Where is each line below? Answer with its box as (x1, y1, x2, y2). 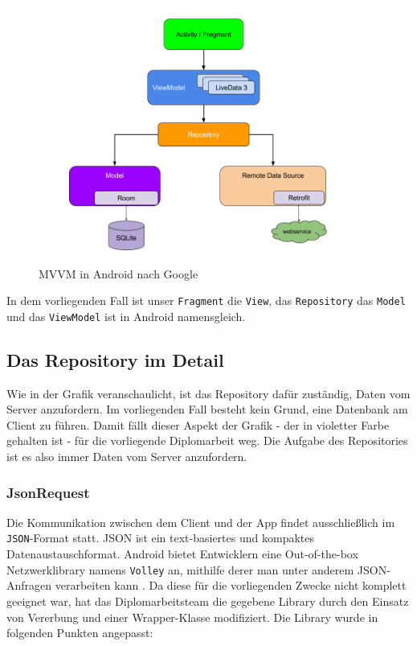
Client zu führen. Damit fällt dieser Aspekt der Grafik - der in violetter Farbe (6, 416, 390, 433)
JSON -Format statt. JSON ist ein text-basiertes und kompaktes (6, 529, 314, 546)
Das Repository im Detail (6, 347, 224, 372)
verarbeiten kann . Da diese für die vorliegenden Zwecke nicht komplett (55, 577, 407, 594)
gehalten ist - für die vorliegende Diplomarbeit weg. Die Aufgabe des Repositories (6, 432, 408, 449)
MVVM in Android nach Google (39, 265, 198, 282)
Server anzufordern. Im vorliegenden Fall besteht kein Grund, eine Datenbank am (6, 401, 408, 418)
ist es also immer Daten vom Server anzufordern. (6, 448, 247, 465)
